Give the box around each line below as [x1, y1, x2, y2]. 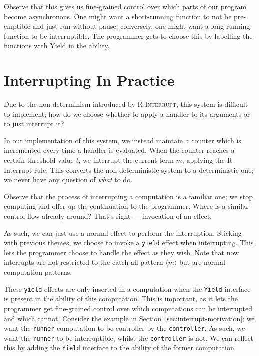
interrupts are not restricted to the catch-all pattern [4, 257, 163, 267]
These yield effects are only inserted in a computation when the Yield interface [4, 283, 251, 294]
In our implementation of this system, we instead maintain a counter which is [4, 135, 241, 145]
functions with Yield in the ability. [4, 40, 110, 51]
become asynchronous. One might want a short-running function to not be [4, 11, 232, 21]
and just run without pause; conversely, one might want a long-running [32, 21, 250, 31]
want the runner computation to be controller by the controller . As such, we [4, 323, 245, 333]
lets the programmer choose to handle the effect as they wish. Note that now [4, 247, 239, 257]
